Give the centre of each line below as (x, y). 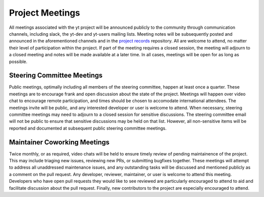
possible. (18, 62)
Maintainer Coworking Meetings (59, 142)
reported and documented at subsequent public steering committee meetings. (88, 128)
